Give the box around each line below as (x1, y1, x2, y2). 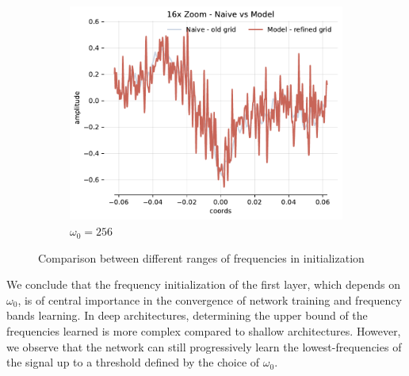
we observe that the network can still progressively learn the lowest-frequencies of (6, 338, 402, 355)
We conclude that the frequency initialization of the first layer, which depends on (6, 276, 400, 293)
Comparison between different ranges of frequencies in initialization (38, 249, 365, 266)
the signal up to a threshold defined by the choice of (6, 354, 260, 370)
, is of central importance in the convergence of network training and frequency (17, 291, 402, 308)
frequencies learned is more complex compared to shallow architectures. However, (6, 323, 401, 340)
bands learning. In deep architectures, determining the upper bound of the (6, 307, 368, 324)
